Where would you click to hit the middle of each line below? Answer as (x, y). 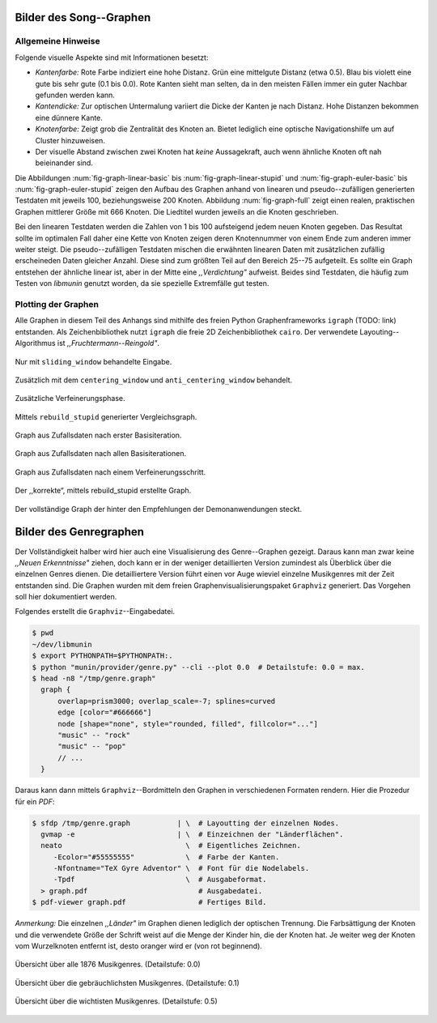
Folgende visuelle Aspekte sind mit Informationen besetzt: (112, 58)
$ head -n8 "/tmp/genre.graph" (94, 679)
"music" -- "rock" (94, 735)
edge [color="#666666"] (105, 712)
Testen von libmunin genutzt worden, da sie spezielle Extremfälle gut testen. (142, 283)
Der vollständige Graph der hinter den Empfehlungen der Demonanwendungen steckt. (159, 509)
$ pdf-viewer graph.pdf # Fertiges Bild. (149, 902)
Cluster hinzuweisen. (70, 140)
